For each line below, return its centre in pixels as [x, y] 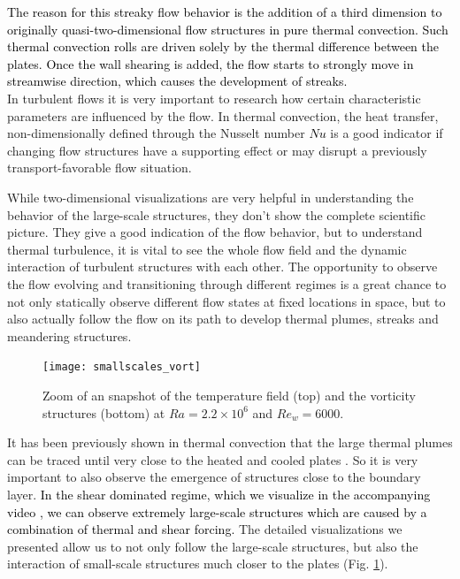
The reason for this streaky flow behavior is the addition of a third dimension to [225, 11]
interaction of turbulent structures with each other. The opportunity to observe [222, 267]
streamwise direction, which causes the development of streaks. [177, 81]
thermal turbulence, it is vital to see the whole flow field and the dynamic [207, 249]
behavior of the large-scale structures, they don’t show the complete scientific [217, 214]
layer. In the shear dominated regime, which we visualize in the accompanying [219, 494]
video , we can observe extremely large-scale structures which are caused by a [217, 511]
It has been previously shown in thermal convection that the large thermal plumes [230, 442]
